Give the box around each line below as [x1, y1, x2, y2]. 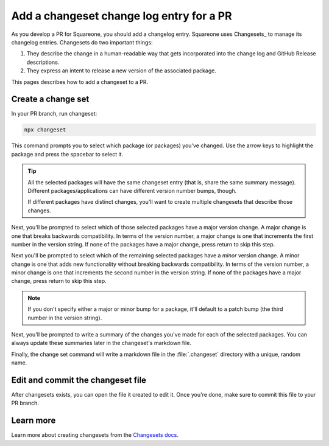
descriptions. [26, 58, 60, 66]
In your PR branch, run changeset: [11, 110, 97, 117]
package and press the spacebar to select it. [11, 150, 124, 158]
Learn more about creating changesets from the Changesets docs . [11, 431, 179, 439]
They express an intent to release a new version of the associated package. [26, 67, 216, 74]
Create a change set [11, 94, 90, 105]
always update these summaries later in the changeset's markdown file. [11, 340, 192, 347]
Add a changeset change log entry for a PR [11, 9, 232, 23]
